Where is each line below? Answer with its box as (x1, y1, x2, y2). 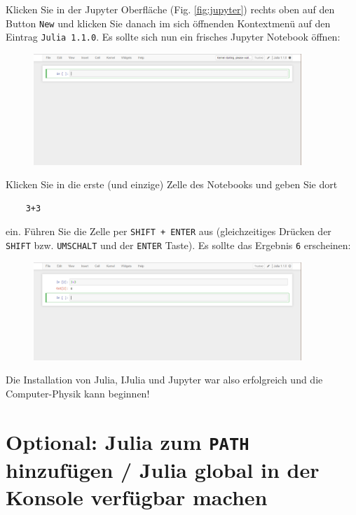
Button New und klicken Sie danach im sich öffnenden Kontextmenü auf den (6, 15, 331, 30)
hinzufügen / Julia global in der (6, 456, 320, 484)
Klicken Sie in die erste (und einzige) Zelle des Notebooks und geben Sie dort (6, 177, 338, 192)
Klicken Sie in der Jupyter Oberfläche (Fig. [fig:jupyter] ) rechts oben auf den (6, 2, 335, 16)
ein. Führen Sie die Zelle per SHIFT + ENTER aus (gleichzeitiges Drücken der (6, 224, 331, 239)
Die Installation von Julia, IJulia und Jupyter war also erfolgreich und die (6, 372, 323, 387)
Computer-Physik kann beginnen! (6, 386, 150, 401)
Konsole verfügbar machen (6, 483, 268, 512)
